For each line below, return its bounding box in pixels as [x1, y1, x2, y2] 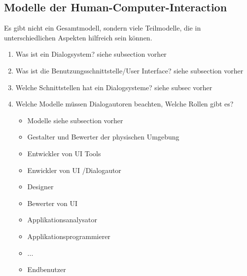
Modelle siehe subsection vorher [27, 115, 123, 125]
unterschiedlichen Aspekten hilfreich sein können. [4, 32, 152, 42]
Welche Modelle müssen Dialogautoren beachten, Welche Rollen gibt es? [15, 99, 234, 109]
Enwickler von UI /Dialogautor [27, 165, 121, 175]
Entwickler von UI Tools [27, 148, 101, 158]
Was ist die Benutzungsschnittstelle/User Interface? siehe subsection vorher [15, 65, 244, 75]
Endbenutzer [27, 264, 66, 275]
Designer [27, 181, 54, 192]
